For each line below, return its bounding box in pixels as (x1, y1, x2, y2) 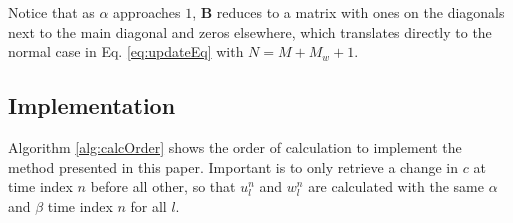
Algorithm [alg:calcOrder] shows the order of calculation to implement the (8, 136, 462, 157)
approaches (113, 2, 181, 22)
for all (130, 195, 167, 216)
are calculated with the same (308, 176, 484, 197)
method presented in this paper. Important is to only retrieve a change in (8, 156, 458, 177)
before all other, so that (90, 176, 236, 197)
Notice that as (8, 2, 95, 22)
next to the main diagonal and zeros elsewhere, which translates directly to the (8, 21, 492, 42)
